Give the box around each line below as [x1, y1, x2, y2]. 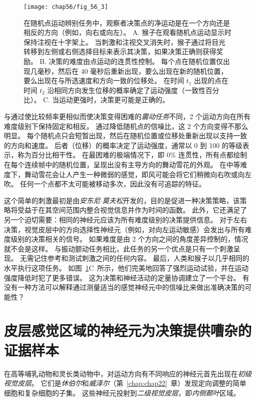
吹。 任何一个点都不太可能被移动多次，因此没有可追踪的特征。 [4, 179, 206, 189]
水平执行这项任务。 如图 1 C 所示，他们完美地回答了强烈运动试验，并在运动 [4, 262, 249, 273]
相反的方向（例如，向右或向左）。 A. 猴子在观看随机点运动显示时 [24, 27, 231, 37]
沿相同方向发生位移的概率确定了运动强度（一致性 [47, 85, 206, 95]
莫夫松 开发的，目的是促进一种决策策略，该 [102, 195, 240, 205]
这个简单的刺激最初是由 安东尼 [4, 195, 100, 205]
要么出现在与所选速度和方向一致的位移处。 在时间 [24, 75, 184, 86]
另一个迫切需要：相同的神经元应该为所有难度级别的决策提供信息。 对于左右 [4, 214, 247, 224]
